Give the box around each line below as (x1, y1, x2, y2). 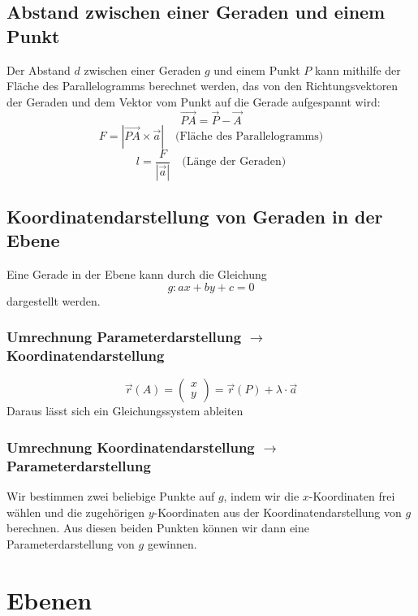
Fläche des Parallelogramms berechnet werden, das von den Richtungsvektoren (6, 77, 399, 94)
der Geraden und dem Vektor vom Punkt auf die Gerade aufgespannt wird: (6, 93, 381, 110)
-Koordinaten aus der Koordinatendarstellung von (153, 503, 402, 520)
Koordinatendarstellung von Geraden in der (6, 203, 383, 228)
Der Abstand (6, 61, 71, 78)
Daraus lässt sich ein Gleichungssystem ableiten (6, 402, 243, 419)
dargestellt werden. (6, 292, 101, 309)
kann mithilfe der (314, 61, 401, 78)
